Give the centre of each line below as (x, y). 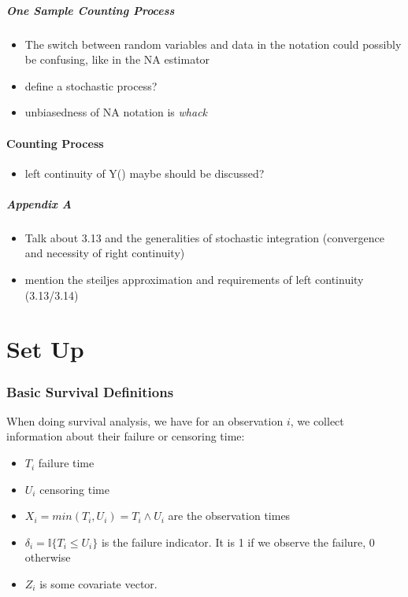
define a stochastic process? (91, 85)
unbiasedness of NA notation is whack (116, 112)
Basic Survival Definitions (90, 391)
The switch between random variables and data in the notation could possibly (213, 44)
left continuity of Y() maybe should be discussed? (145, 173)
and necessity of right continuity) (105, 253)
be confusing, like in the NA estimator (117, 59)
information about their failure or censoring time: (126, 436)
